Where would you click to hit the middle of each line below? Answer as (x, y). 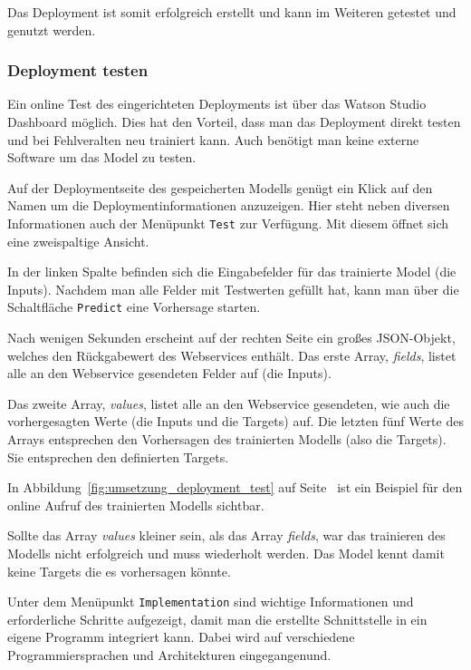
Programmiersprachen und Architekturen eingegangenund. (169, 655)
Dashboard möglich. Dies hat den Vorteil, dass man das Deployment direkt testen (234, 121)
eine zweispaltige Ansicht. (78, 241)
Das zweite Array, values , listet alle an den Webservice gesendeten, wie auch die (229, 403)
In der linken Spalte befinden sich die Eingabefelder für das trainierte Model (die (232, 272)
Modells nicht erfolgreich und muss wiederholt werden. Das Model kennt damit (226, 553)
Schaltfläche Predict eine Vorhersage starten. (134, 307)
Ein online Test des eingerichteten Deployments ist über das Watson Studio (217, 104)
